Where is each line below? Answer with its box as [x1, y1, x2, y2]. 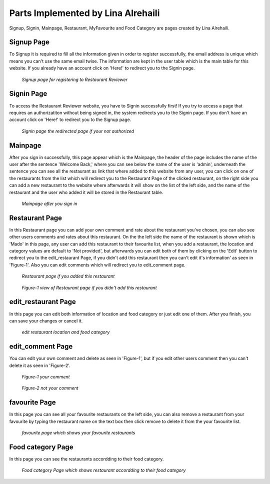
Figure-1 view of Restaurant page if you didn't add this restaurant [21, 284, 157, 290]
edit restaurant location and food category [21, 329, 110, 335]
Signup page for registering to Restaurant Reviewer [21, 76, 127, 82]
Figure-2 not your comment [21, 385, 78, 391]
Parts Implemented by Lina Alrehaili [9, 7, 160, 18]
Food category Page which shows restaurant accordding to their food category [21, 467, 186, 473]
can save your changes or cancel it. [9, 317, 83, 323]
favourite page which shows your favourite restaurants [21, 430, 135, 436]
